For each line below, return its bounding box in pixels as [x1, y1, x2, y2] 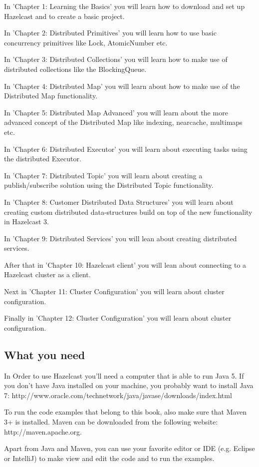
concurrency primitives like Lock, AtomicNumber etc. [4, 37, 168, 47]
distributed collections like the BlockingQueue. [4, 63, 147, 74]
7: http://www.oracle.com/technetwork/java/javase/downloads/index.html [4, 390, 232, 400]
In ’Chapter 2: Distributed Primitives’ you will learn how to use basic [4, 27, 217, 38]
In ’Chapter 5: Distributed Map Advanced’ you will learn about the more [4, 107, 228, 117]
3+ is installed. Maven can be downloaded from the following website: [4, 417, 218, 427]
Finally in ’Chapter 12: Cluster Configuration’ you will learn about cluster [4, 313, 232, 323]
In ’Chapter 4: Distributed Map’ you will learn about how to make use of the [4, 80, 240, 91]
